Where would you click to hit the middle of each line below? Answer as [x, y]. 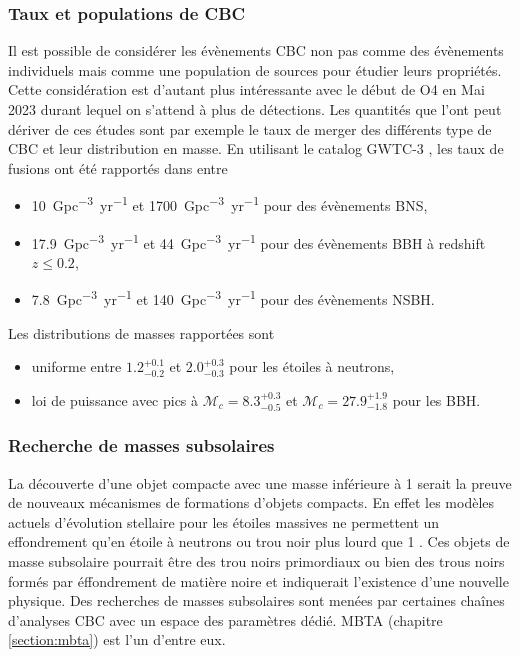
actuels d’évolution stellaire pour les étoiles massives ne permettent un [224, 521]
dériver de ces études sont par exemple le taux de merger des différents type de [250, 128]
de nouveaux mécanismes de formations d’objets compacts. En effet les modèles [251, 502]
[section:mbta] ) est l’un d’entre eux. [117, 639]
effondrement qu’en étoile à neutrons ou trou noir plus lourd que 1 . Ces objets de [259, 541]
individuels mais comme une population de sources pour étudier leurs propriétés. [255, 69]
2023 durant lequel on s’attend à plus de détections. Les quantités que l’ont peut [255, 109]
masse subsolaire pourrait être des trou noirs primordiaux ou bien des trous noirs [256, 560]
